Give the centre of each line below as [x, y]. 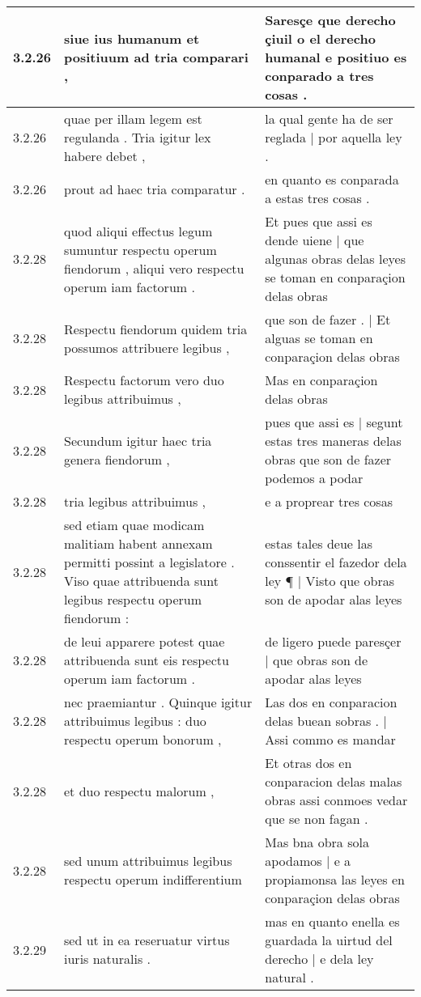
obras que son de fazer [328, 459]
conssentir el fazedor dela [336, 562]
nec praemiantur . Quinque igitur [158, 702]
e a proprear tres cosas [329, 501]
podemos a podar [314, 478]
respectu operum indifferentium [153, 879]
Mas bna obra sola [317, 842]
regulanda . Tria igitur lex [138, 137]
